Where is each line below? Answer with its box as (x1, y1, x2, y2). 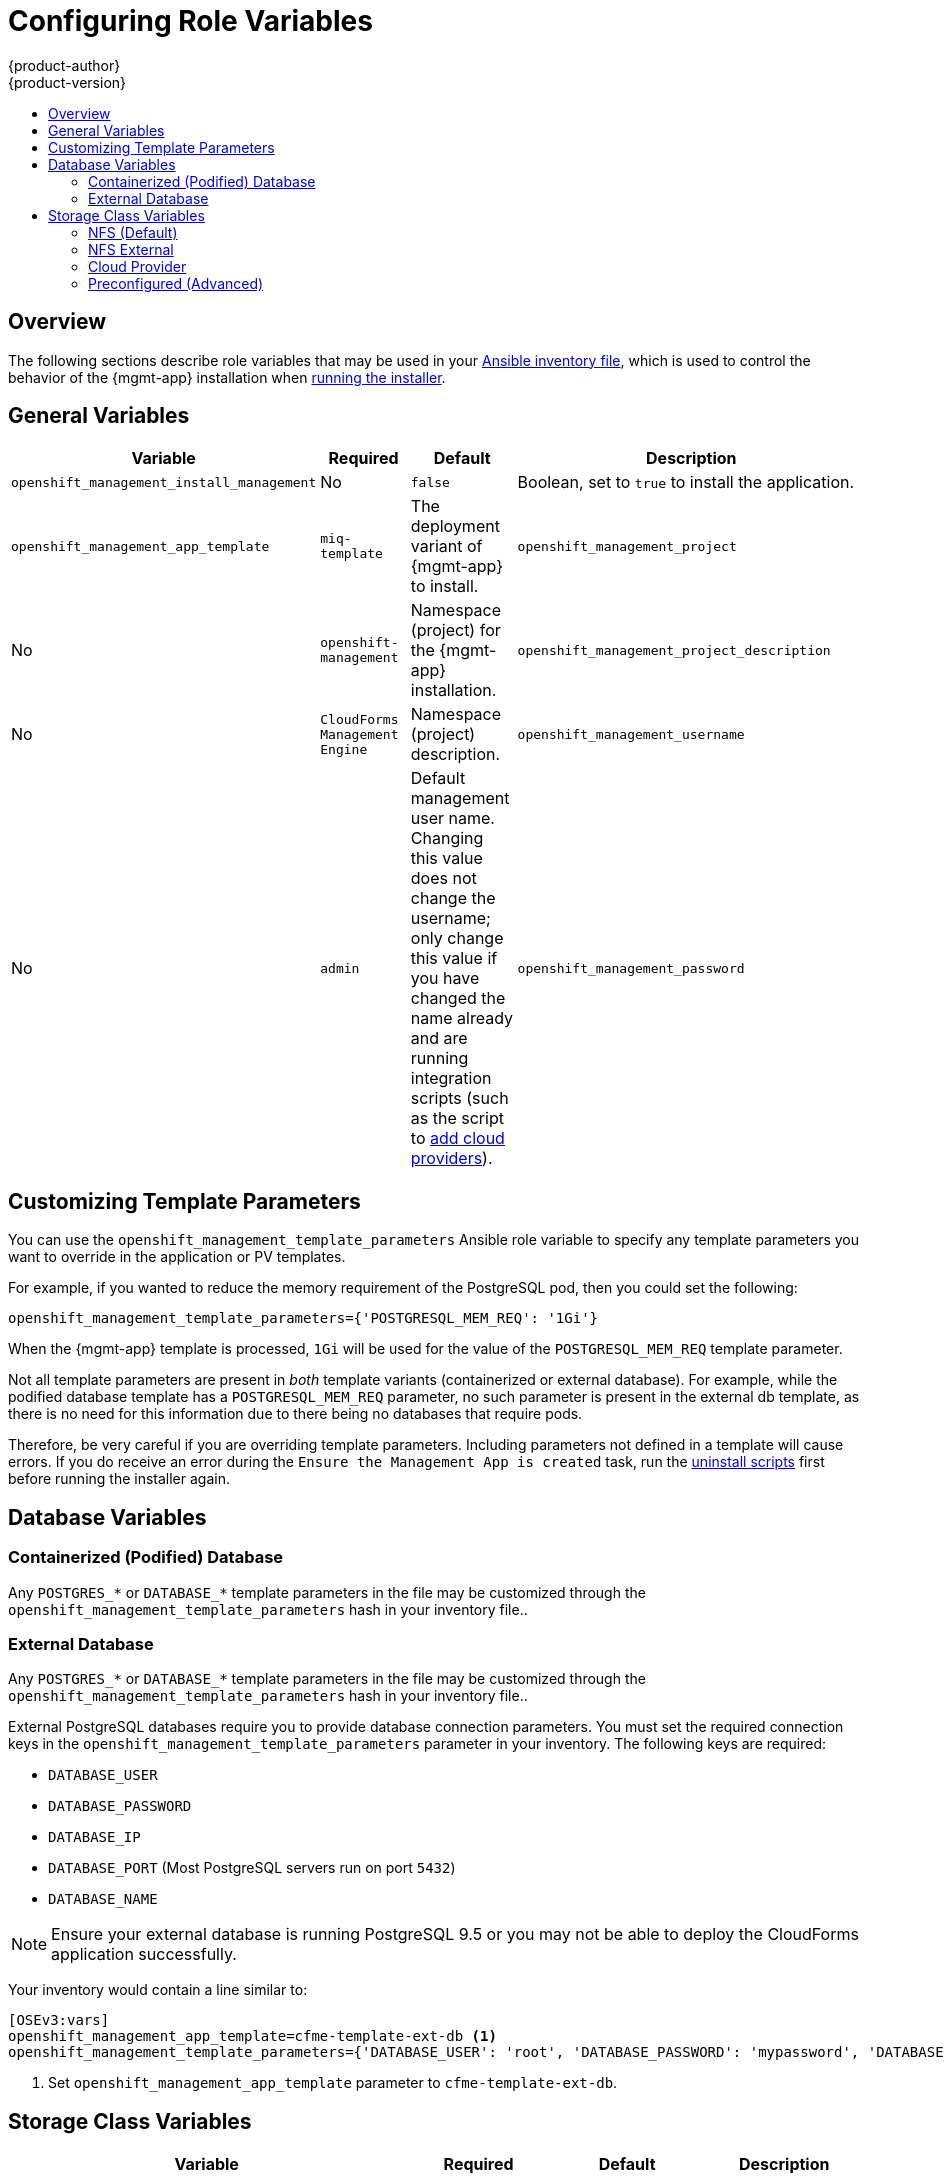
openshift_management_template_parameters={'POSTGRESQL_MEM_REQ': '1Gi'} (8, 1310, 599, 1327)
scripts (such (410, 1088, 509, 1109)
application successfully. (51, 1944, 237, 1965)
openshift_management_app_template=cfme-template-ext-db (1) (8, 2028, 497, 2045)
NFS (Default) (88, 223, 178, 241)
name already (410, 1008, 514, 1029)
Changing (410, 828, 484, 849)
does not (410, 868, 477, 889)
